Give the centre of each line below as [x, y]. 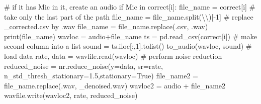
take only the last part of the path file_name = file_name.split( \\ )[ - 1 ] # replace [129, 16]
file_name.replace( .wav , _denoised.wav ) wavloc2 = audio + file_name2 [115, 85]
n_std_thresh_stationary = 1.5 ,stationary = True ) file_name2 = [101, 76]
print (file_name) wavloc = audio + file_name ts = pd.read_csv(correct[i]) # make [130, 36]
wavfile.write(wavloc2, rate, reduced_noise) [71, 95]
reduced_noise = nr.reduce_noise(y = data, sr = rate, [83, 66]
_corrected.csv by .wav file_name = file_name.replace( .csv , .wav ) [106, 26]
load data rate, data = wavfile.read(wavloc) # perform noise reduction [113, 56]
